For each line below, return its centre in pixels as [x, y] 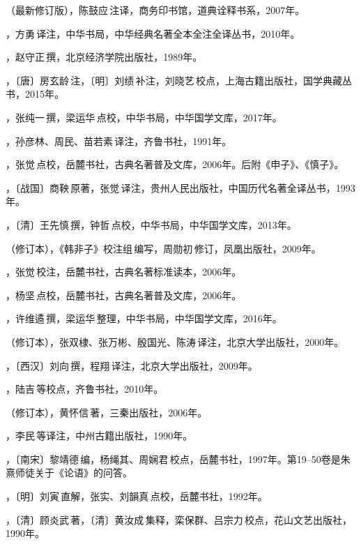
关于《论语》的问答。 [83, 473]
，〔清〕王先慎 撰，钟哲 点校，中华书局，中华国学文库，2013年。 [151, 224]
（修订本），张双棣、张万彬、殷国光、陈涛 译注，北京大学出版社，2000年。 [175, 341]
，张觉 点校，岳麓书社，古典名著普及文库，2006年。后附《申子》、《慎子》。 [175, 164]
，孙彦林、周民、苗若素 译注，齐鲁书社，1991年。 [119, 141]
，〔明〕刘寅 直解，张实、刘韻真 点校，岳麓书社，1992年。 [137, 496]
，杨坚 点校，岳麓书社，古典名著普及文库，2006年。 [124, 295]
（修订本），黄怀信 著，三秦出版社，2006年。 [107, 412]
